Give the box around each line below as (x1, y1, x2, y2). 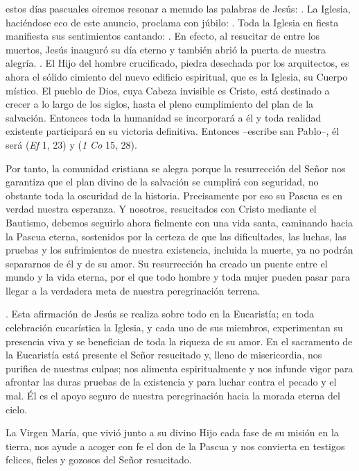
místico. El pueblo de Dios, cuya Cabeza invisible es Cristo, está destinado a (6, 83, 330, 97)
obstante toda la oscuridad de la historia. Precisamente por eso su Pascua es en (6, 188, 343, 202)
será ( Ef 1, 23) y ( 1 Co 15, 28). (6, 137, 137, 151)
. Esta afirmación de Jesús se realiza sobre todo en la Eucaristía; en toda (6, 306, 315, 321)
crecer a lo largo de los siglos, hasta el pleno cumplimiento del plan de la (6, 97, 314, 111)
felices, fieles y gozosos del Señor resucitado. (6, 452, 192, 467)
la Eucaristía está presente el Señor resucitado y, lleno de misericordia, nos (6, 347, 322, 362)
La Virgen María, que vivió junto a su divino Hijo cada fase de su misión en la (6, 425, 339, 440)
